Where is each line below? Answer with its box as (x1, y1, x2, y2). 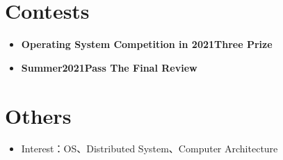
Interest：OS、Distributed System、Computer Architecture (21, 141, 278, 156)
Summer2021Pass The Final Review (21, 60, 197, 74)
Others (5, 101, 72, 129)
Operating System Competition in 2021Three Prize (21, 37, 273, 51)
